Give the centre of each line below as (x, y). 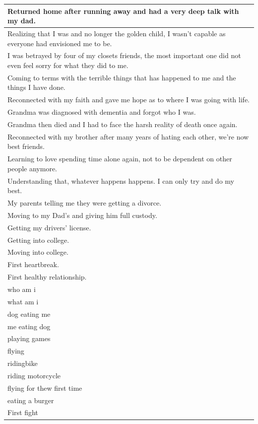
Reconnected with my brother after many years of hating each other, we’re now (128, 136)
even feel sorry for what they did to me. (68, 65)
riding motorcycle (34, 375)
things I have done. (36, 87)
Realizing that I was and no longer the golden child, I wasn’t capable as (117, 33)
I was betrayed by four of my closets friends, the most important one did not (124, 55)
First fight (23, 412)
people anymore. (32, 168)
